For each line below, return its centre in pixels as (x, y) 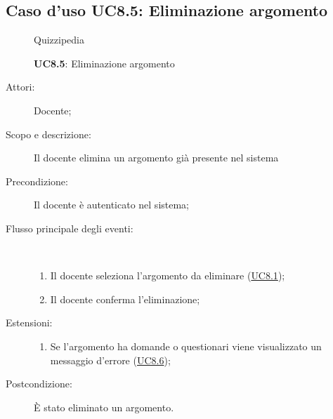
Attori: (20, 87)
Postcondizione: (39, 384)
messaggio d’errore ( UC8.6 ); (110, 360)
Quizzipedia (59, 40)
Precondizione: (37, 181)
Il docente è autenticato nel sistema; (112, 205)
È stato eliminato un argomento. (104, 407)
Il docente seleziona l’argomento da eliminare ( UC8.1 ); (168, 275)
